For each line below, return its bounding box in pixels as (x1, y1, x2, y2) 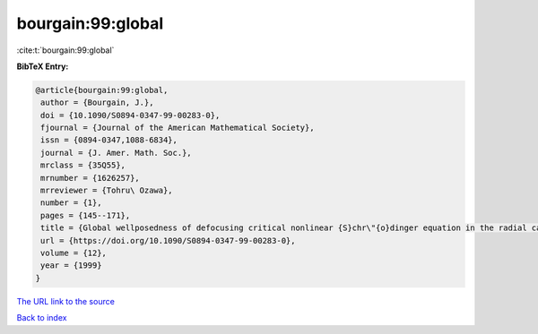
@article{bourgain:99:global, (35, 85, 169, 95)
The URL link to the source (16, 295, 116, 306)
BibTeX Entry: (16, 61, 69, 72)
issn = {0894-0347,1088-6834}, (40, 135, 178, 145)
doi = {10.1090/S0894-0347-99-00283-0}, (40, 110, 221, 120)
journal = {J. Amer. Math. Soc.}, (40, 148, 192, 158)
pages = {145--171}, (40, 210, 131, 220)
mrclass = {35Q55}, (40, 160, 126, 170)
